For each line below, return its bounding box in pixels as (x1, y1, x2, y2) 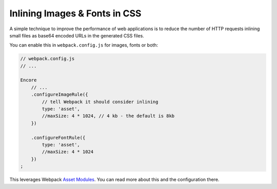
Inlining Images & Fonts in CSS (9, 8, 142, 19)
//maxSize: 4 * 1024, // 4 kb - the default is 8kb (42, 113, 175, 119)
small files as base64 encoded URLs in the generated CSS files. (9, 32, 145, 38)
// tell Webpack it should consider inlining (42, 99, 159, 104)
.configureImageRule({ (31, 92, 88, 97)
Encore (20, 77, 37, 83)
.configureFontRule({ (31, 135, 86, 140)
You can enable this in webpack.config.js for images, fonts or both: (9, 42, 159, 48)
